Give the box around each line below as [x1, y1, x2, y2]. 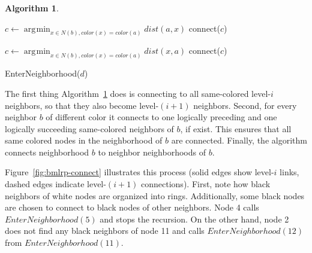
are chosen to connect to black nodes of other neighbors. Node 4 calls [5, 201, 259, 214]
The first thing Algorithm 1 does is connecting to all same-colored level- [5, 87, 271, 99]
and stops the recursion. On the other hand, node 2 [100, 212, 289, 225]
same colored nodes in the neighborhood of [5, 134, 163, 147]
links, [280, 166, 299, 178]
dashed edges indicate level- [5, 178, 106, 190]
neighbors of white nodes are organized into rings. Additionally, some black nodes [5, 189, 305, 202]
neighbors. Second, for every [193, 99, 297, 111]
